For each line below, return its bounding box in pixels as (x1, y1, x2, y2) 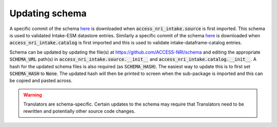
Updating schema (9, 8, 87, 19)
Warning (23, 92, 42, 98)
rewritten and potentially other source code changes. (23, 108, 136, 114)
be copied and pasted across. (9, 78, 73, 84)
